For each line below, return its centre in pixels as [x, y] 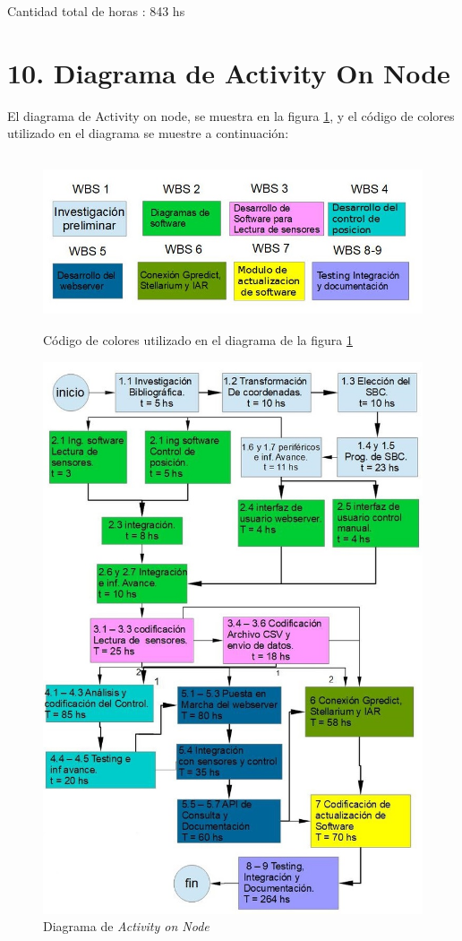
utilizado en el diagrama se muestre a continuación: [148, 133]
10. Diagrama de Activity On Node [229, 72]
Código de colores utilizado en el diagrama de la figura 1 [198, 340]
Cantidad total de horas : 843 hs [96, 11]
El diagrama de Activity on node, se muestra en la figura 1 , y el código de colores [231, 115]
